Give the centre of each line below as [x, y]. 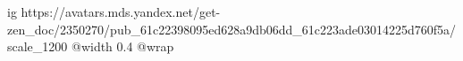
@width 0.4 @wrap [123, 46]
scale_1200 [38, 46]
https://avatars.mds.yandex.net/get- [121, 11]
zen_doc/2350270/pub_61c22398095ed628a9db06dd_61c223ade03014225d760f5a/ [232, 29]
